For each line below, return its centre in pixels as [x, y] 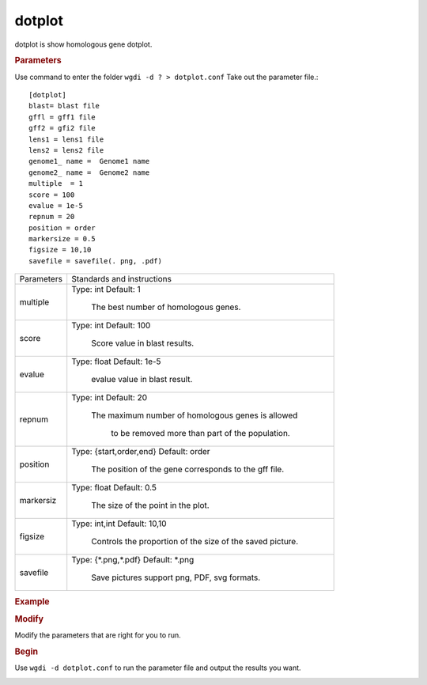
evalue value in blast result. [142, 380]
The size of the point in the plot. [150, 505]
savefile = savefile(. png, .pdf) [95, 261]
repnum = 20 [52, 217]
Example [32, 601]
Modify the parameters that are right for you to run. [98, 635]
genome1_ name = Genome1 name [89, 161]
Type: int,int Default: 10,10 [119, 524]
